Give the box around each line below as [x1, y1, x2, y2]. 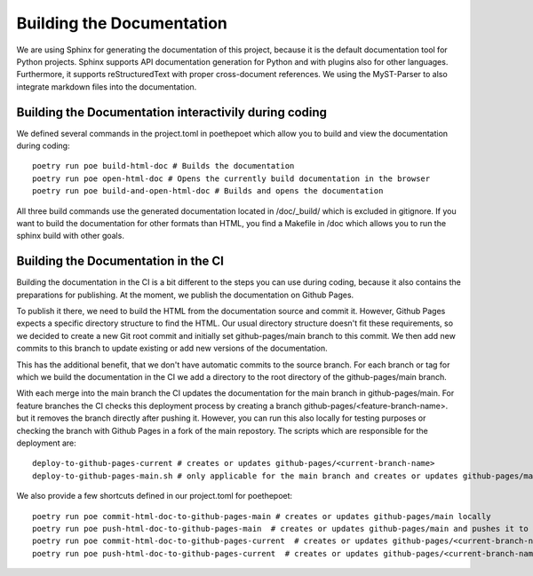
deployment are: [16, 438, 76, 448]
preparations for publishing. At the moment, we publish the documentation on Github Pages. [16, 289, 354, 300]
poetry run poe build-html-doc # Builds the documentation [32, 161, 295, 171]
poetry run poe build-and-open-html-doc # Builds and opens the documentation [32, 186, 384, 196]
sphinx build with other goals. [16, 231, 124, 241]
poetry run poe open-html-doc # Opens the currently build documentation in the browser [32, 173, 431, 184]
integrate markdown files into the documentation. [16, 81, 197, 92]
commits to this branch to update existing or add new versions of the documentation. [16, 343, 328, 354]
